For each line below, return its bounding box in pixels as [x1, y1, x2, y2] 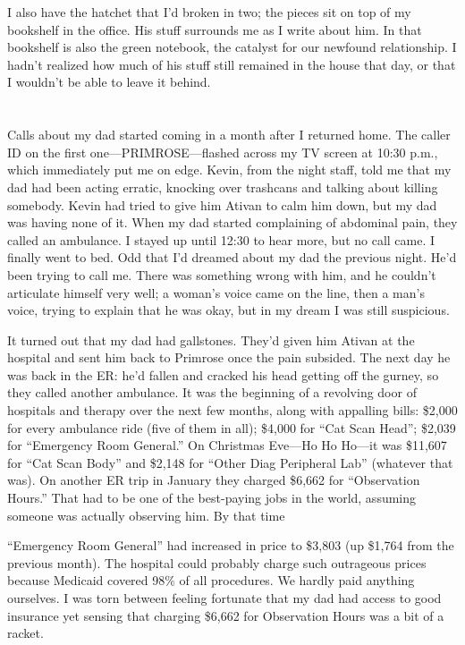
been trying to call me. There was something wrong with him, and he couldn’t [7, 265, 436, 284]
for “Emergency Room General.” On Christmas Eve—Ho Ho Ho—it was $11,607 [7, 436, 447, 454]
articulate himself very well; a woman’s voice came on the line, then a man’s [7, 283, 425, 301]
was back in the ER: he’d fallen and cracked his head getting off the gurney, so [7, 365, 439, 384]
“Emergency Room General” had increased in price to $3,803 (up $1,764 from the [7, 536, 454, 555]
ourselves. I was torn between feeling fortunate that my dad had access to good [7, 589, 442, 607]
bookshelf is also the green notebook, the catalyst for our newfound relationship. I [7, 38, 457, 56]
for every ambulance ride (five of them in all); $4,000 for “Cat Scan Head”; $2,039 [7, 418, 456, 437]
